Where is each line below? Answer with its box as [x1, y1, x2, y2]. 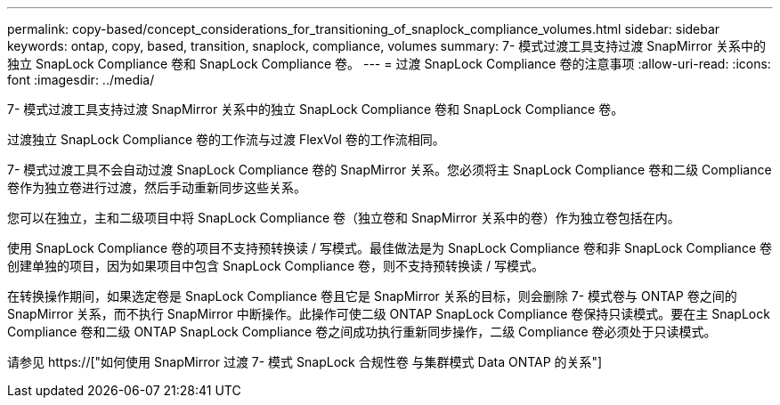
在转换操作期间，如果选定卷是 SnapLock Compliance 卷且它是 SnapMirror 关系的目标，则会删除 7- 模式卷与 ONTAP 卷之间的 [7, 288, 737, 304]
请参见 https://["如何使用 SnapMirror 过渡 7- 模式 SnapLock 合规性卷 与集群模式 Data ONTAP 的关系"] [7, 354, 603, 369]
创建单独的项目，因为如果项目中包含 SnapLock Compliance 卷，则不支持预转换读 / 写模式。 [7, 258, 544, 273]
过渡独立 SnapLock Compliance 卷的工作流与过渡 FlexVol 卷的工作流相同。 [7, 132, 445, 147]
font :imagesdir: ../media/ [7, 72, 155, 87]
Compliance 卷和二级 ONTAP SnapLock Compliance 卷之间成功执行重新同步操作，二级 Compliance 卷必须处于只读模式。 [7, 324, 717, 339]
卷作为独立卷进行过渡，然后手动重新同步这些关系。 [7, 180, 306, 195]
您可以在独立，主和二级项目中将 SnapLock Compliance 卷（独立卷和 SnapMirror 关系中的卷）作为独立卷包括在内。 [7, 210, 680, 225]
